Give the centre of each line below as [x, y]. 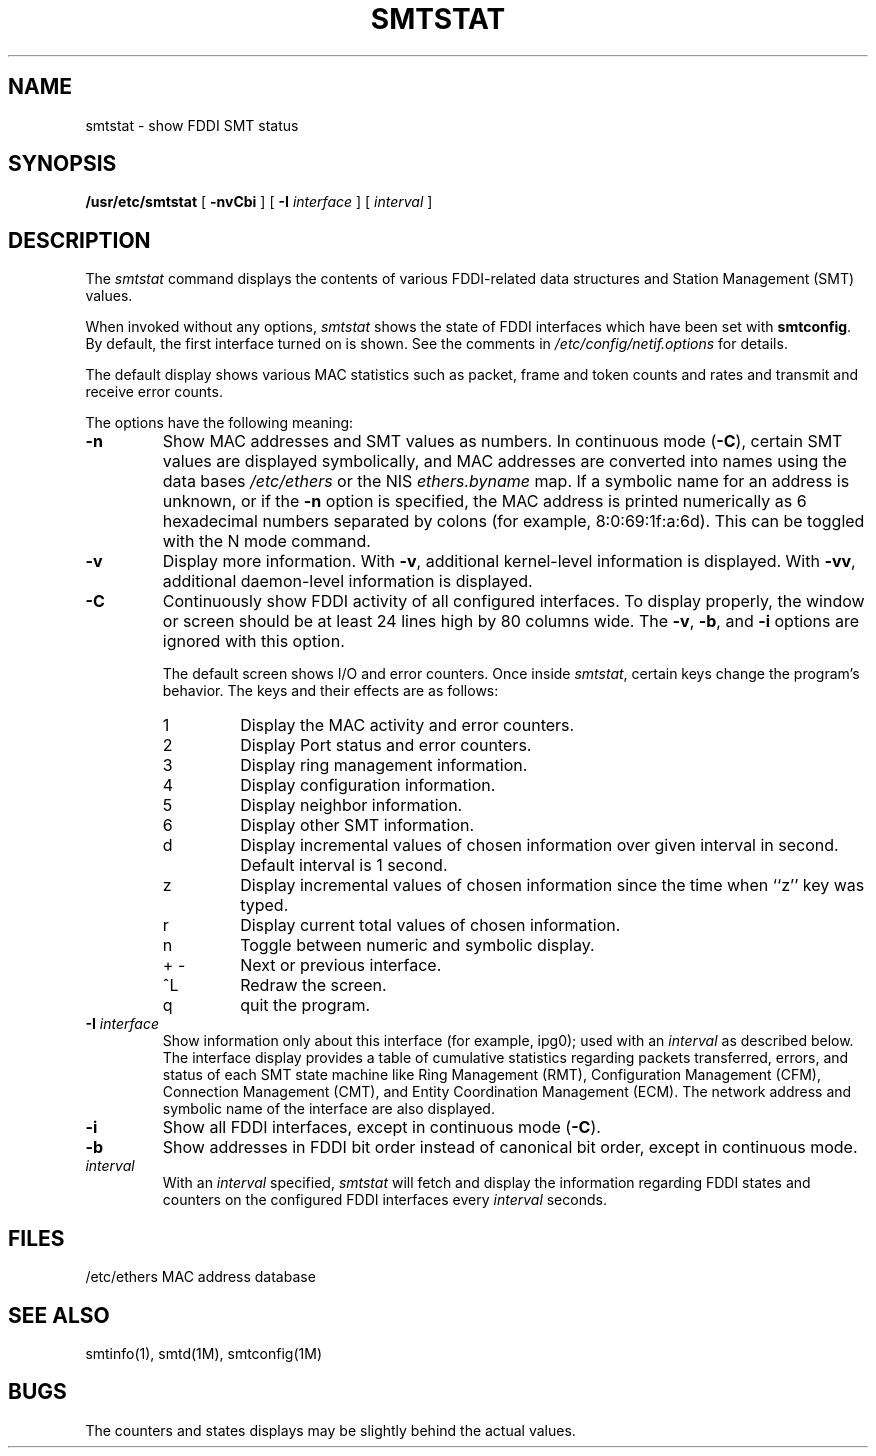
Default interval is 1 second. [344, 865]
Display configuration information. [368, 785]
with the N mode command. [266, 541]
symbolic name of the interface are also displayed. [328, 1109]
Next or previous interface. [341, 965]
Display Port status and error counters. [386, 745]
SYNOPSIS [62, 164]
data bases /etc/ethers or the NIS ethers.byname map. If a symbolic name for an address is [506, 481]
